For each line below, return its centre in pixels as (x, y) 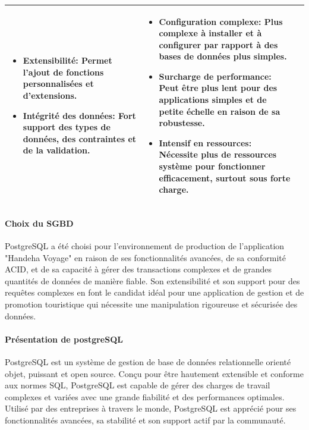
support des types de (67, 127)
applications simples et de (213, 100)
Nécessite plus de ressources (218, 154)
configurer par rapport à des (218, 44)
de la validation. (56, 150)
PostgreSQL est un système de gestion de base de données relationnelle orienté (148, 362)
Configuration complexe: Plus (221, 21)
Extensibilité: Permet (67, 60)
